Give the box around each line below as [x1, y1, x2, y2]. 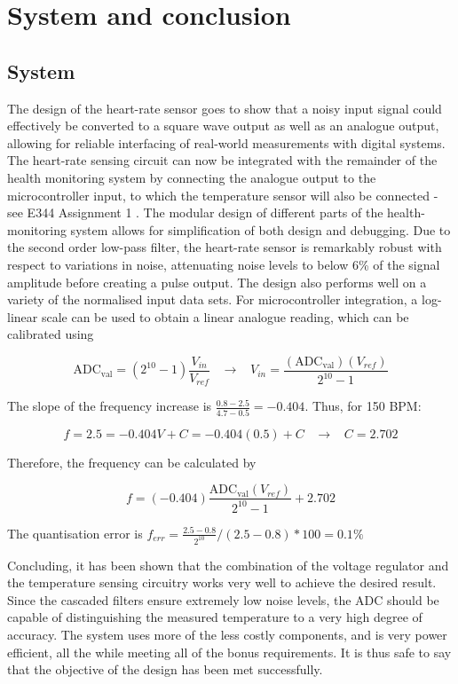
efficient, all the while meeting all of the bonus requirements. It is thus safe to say [7, 642, 452, 661]
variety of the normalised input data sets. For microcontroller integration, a [7, 290, 418, 309]
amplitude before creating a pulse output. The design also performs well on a [7, 272, 427, 291]
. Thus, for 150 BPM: [304, 397, 422, 415]
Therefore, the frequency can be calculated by [7, 452, 257, 471]
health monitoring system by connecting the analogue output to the [7, 168, 376, 186]
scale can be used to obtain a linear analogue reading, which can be [41, 307, 409, 326]
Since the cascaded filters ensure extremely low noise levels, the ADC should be [7, 590, 439, 609]
